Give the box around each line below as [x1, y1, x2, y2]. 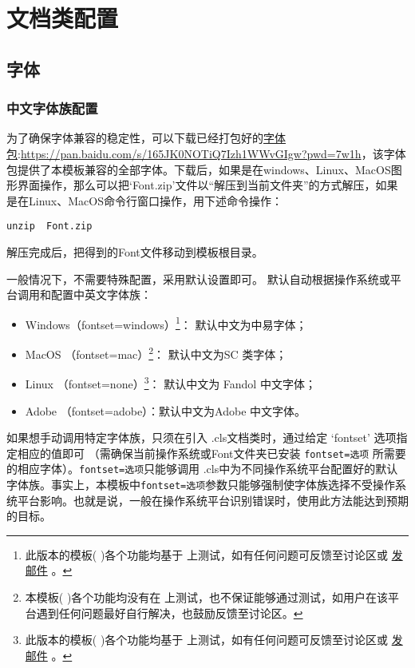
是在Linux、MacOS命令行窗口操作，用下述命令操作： [6, 192, 283, 209]
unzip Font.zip [6, 221, 93, 233]
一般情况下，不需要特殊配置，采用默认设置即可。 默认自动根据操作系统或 [6, 270, 390, 287]
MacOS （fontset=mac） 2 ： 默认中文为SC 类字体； [25, 344, 287, 362]
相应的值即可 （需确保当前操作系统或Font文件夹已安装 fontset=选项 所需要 [17, 444, 406, 461]
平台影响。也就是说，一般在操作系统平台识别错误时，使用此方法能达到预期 [17, 491, 409, 508]
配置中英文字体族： [50, 286, 152, 303]
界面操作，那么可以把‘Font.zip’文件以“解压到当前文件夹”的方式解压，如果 [17, 177, 398, 193]
